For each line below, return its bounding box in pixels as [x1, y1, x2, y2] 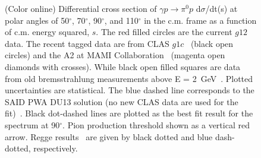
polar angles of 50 [5, 14, 70, 26]
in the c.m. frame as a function [144, 14, 257, 26]
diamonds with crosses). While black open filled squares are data [5, 60, 241, 72]
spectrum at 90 [5, 118, 60, 131]
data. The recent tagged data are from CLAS [5, 37, 169, 49]
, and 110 [104, 14, 139, 26]
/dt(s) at [205, 2, 238, 14]
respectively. [33, 142, 78, 154]
